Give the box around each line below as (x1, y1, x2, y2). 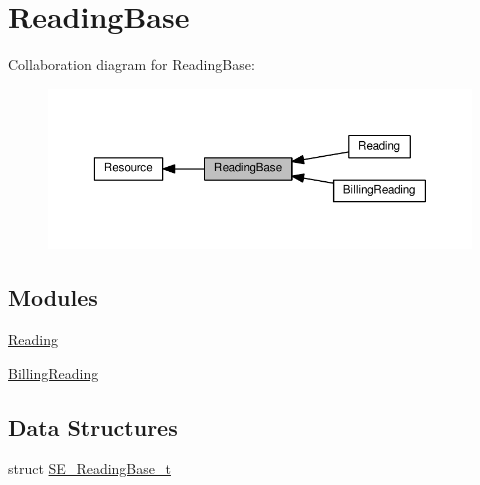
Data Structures (8, 411, 178, 442)
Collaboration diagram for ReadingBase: (8, 54, 255, 75)
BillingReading (8, 362, 99, 383)
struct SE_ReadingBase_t (8, 458, 171, 479)
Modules (8, 282, 98, 313)
